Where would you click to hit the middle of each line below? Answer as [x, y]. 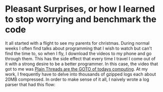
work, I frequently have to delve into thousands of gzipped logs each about [81, 74]
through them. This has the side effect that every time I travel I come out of [80, 58]
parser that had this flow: [30, 84]
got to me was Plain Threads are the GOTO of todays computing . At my [76, 69]
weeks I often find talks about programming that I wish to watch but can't [79, 48]
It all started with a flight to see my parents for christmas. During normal [77, 43]
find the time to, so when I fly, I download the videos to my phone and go [78, 53]
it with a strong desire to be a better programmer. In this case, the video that [81, 64]
